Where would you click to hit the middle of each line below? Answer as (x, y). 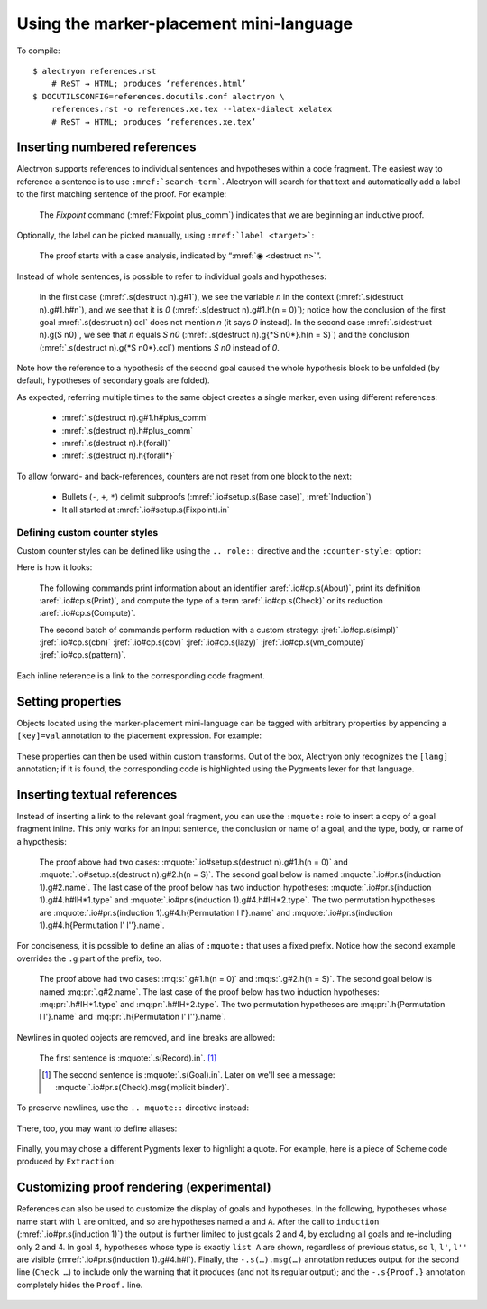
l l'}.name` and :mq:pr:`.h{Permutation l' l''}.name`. (133, 1017)
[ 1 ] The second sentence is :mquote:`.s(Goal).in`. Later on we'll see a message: (188, 1074)
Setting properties (69, 701)
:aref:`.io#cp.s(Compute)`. (87, 613)
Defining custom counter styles (87, 533)
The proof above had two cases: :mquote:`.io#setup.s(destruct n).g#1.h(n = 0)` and (194, 862)
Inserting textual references (97, 795)
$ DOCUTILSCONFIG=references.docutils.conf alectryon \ (159, 96)
